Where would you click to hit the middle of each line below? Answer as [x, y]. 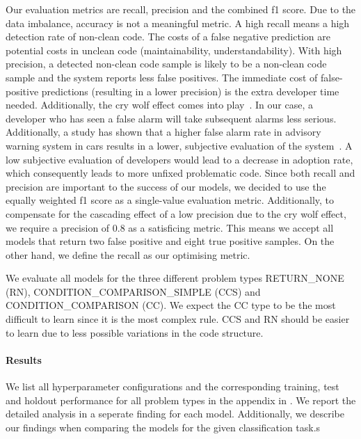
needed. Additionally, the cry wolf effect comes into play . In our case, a [159, 105]
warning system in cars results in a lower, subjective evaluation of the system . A [179, 145]
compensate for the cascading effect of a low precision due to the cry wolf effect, [176, 213]
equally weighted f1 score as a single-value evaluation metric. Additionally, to [170, 200]
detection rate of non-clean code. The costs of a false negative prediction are [168, 37]
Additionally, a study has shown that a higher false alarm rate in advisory [163, 132]
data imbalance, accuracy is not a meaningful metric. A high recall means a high [178, 23]
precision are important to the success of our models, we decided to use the [166, 186]
